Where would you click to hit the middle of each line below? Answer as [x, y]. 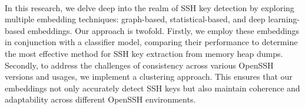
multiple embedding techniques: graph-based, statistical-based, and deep [135, 19]
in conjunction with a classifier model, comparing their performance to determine [151, 42]
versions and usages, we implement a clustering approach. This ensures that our [149, 76]
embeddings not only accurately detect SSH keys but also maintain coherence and [152, 88]
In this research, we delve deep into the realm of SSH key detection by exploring [150, 7]
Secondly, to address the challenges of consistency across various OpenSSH [139, 65]
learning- [284, 19]
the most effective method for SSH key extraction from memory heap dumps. [144, 53]
